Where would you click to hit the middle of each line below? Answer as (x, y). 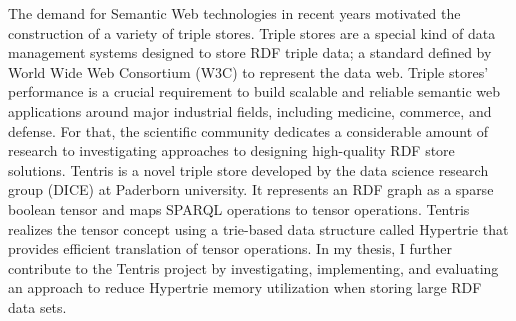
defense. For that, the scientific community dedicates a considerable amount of (248, 130)
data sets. (37, 306)
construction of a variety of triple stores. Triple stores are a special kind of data (252, 32)
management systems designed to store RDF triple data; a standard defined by (250, 52)
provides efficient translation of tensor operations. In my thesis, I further (230, 248)
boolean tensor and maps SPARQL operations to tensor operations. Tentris (239, 208)
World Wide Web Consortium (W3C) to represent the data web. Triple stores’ (248, 71)
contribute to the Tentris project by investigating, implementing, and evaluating (253, 267)
